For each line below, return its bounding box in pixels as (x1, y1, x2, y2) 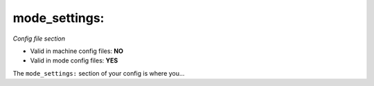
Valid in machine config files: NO (30, 47, 124, 55)
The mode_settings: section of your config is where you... (12, 69, 185, 77)
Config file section (12, 34, 66, 43)
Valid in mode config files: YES (30, 56, 118, 65)
